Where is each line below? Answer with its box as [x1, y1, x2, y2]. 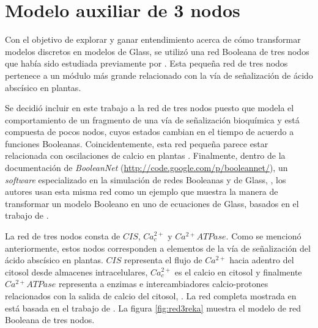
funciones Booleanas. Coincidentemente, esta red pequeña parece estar [5, 137, 268, 150]
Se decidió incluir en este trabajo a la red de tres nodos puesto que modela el [5, 101, 294, 114]
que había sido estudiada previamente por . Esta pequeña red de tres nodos [5, 57, 288, 70]
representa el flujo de [124, 253, 202, 266]
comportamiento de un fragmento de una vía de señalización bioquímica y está [5, 113, 300, 126]
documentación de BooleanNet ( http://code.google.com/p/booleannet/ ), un [5, 161, 288, 174]
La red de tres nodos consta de [5, 230, 120, 242]
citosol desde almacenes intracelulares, [5, 265, 148, 278]
